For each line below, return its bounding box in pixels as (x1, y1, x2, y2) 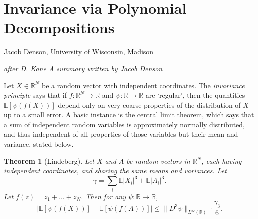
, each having (201, 155, 242, 166)
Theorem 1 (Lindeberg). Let (4, 155, 94, 166)
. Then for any (81, 191, 126, 201)
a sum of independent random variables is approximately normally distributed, (4, 119, 245, 129)
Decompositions (4, 17, 115, 38)
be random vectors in (126, 155, 190, 166)
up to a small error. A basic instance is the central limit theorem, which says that (4, 109, 254, 120)
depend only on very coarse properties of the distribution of (58, 99, 241, 110)
